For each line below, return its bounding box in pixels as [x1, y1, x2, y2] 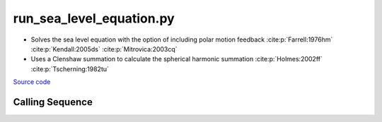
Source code [13, 78, 51, 86]
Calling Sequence [13, 96, 93, 108]
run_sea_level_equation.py [13, 11, 175, 26]
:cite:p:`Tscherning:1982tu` [30, 64, 110, 73]
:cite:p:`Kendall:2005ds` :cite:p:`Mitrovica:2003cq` [30, 44, 178, 53]
